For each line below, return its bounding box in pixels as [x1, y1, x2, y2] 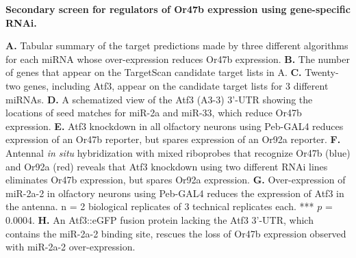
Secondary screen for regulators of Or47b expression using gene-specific [5, 2, 351, 16]
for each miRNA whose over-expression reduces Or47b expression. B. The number [5, 51, 350, 66]
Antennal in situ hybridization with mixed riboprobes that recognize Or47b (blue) [5, 145, 351, 159]
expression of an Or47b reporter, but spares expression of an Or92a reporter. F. [5, 132, 341, 146]
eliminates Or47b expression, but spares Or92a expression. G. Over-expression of [5, 172, 346, 187]
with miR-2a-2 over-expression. [5, 240, 136, 254]
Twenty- [305, 65, 339, 79]
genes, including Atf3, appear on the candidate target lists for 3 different [23, 78, 329, 92]
